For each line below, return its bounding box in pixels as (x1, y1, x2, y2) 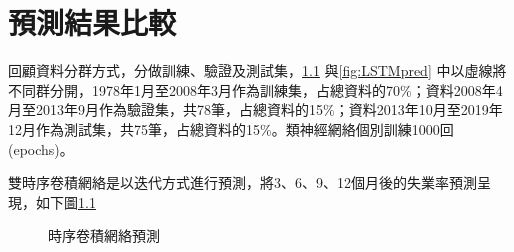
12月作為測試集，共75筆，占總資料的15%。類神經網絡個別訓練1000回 (8, 118, 454, 139)
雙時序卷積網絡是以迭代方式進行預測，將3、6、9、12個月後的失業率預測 (8, 172, 477, 193)
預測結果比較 (8, 2, 177, 43)
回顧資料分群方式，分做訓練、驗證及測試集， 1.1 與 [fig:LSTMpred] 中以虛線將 (8, 60, 507, 81)
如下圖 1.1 (35, 191, 96, 212)
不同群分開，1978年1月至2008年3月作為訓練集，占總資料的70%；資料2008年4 (8, 79, 503, 100)
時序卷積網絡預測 (48, 225, 160, 246)
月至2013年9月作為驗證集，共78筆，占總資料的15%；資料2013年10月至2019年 (8, 99, 503, 120)
